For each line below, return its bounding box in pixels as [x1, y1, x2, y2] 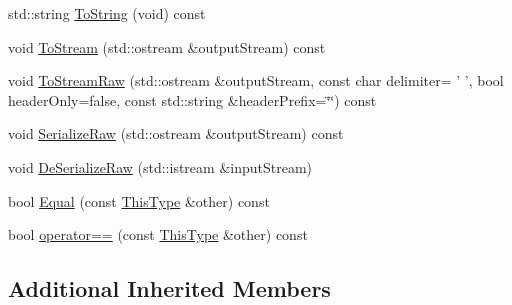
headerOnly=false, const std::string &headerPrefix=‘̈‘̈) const [8, 89, 377, 110]
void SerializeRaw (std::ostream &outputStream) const [8, 123, 344, 144]
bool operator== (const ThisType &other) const [8, 224, 308, 245]
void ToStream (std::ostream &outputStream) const [8, 36, 326, 57]
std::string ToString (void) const [8, 3, 206, 23]
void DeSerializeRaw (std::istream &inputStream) [8, 156, 313, 177]
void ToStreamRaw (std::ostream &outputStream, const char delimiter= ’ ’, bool [8, 70, 504, 91]
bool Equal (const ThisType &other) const [8, 190, 270, 211]
